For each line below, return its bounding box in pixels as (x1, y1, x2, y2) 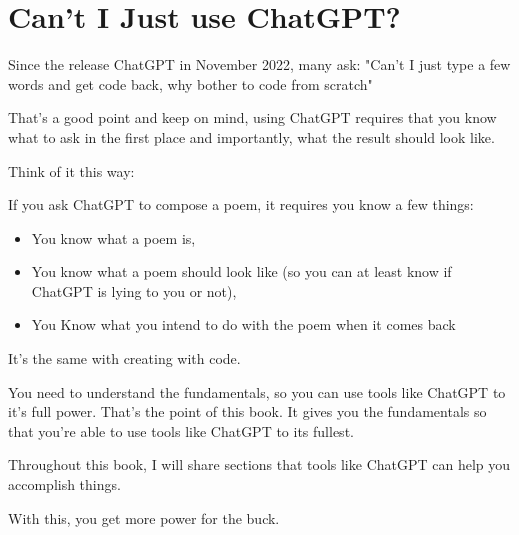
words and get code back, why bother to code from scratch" (8, 73, 373, 94)
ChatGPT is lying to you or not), (31, 280, 237, 301)
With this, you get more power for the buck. (8, 507, 280, 528)
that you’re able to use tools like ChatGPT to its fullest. (8, 420, 354, 441)
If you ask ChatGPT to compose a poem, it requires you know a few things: (8, 194, 474, 215)
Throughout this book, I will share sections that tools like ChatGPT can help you (8, 454, 511, 475)
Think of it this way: (8, 160, 135, 181)
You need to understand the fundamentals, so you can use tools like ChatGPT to (8, 381, 506, 402)
